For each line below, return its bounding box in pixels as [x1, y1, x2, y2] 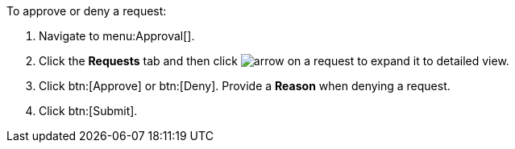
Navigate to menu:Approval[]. [39, 29, 195, 43]
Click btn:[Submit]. [39, 104, 138, 118]
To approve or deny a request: [6, 4, 167, 18]
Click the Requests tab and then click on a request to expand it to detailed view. [39, 54, 509, 68]
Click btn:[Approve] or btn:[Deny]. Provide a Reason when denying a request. [39, 79, 451, 93]
